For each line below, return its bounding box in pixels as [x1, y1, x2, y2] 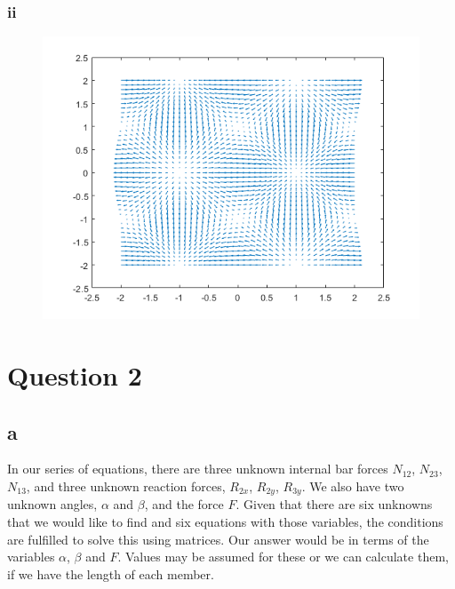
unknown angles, [7, 495, 98, 513]
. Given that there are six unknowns [235, 495, 433, 513]
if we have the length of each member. [7, 564, 214, 583]
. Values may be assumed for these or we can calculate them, [117, 547, 449, 566]
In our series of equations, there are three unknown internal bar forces [7, 459, 388, 478]
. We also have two [301, 476, 404, 495]
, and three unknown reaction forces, [26, 476, 226, 495]
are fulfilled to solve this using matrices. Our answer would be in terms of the [7, 529, 429, 548]
